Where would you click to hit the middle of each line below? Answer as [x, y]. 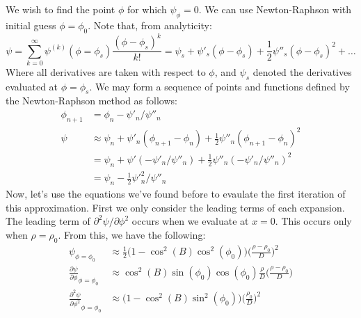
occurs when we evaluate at [190, 221]
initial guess [31, 25]
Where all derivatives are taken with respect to [106, 71]
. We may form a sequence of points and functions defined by [219, 86]
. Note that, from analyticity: [150, 25]
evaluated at [32, 86]
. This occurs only [313, 221]
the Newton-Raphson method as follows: [91, 101]
